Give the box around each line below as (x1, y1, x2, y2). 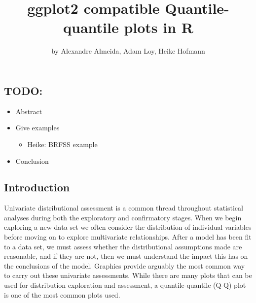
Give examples (15, 122, 60, 133)
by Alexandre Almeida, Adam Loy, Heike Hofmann (51, 46, 205, 56)
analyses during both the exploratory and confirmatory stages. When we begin (4, 212, 242, 222)
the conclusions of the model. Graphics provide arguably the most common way (4, 260, 245, 271)
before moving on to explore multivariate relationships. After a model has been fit (4, 232, 252, 242)
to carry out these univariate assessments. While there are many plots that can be (4, 270, 252, 280)
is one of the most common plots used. (4, 289, 120, 300)
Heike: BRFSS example (27, 139, 98, 149)
